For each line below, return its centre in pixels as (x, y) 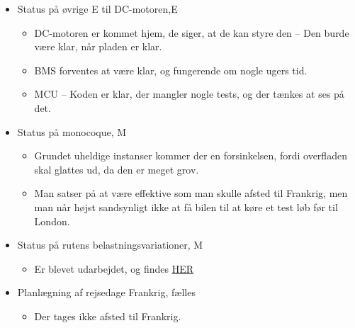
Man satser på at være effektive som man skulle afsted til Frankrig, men (191, 193)
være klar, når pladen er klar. (98, 46)
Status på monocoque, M (72, 131)
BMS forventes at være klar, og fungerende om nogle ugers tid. (171, 70)
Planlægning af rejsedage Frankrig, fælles (106, 292)
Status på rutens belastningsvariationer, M (110, 245)
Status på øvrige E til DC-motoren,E (97, 9)
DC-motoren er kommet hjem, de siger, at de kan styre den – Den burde (192, 32)
